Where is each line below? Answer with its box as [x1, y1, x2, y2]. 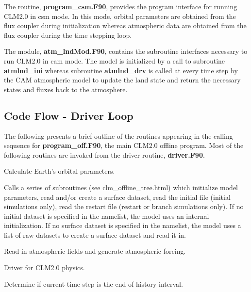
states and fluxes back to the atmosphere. [4, 84, 128, 94]
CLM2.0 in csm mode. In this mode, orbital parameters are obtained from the [4, 11, 236, 21]
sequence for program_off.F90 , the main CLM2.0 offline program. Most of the [4, 140, 244, 150]
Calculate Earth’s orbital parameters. [4, 166, 115, 176]
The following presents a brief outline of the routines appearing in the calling [4, 130, 233, 141]
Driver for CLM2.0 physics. [4, 262, 85, 273]
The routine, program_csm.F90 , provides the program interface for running [4, 1, 237, 11]
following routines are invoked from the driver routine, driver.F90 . [4, 149, 205, 160]
